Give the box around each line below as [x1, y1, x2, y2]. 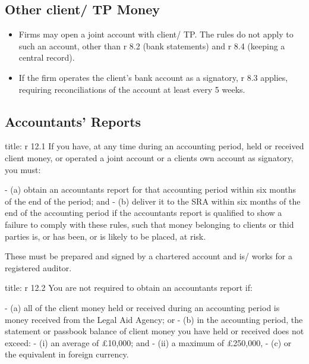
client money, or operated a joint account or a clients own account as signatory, [5, 151, 294, 164]
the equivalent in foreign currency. [5, 348, 129, 360]
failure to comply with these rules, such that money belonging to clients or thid [5, 218, 294, 230]
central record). [18, 51, 75, 64]
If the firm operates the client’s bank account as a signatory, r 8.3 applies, [18, 71, 288, 83]
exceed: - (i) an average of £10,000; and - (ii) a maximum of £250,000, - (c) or [5, 336, 292, 349]
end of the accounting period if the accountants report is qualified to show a [5, 206, 282, 219]
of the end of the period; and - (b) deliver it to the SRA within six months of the [5, 194, 301, 207]
